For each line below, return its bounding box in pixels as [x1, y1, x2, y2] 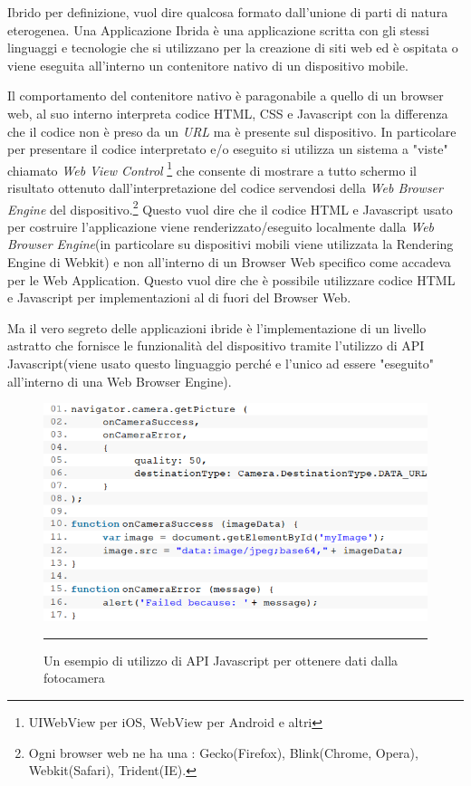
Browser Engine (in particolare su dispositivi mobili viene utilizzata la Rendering [7, 235, 454, 254]
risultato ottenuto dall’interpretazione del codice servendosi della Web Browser [7, 178, 443, 196]
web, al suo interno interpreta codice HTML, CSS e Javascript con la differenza [7, 103, 448, 122]
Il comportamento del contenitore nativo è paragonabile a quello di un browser [7, 86, 444, 105]
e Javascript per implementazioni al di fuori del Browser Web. [7, 288, 351, 307]
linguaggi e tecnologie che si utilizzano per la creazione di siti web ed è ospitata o [7, 38, 458, 57]
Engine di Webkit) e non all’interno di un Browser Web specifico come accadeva [7, 253, 451, 272]
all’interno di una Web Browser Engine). [7, 371, 232, 390]
